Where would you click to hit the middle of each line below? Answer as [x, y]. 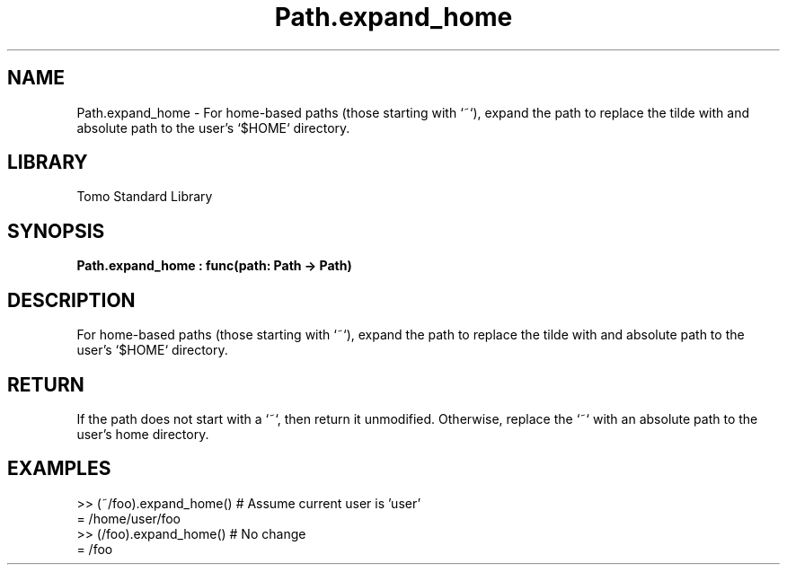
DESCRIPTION [71, 300]
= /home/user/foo [129, 518]
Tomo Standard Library [145, 197]
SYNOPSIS [56, 231]
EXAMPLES [59, 469]
